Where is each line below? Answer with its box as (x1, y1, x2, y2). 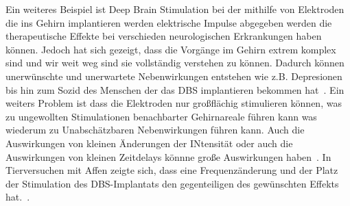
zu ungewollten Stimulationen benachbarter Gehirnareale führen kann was (5, 109, 317, 123)
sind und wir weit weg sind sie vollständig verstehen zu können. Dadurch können (5, 55, 345, 70)
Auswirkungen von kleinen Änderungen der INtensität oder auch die (5, 136, 293, 150)
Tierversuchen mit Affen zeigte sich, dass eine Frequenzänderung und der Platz (5, 163, 338, 177)
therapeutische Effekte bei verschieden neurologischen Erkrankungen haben (5, 29, 322, 43)
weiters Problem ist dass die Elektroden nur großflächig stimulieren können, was (5, 96, 342, 110)
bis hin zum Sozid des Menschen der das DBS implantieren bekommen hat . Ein (5, 82, 345, 96)
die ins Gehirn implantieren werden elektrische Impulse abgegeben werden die (5, 15, 332, 29)
